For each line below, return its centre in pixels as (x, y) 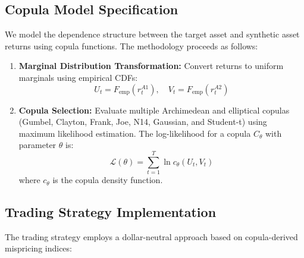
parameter (37, 145)
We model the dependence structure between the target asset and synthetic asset (152, 34)
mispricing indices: (38, 248)
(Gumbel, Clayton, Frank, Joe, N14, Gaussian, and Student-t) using (143, 122)
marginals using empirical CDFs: (78, 77)
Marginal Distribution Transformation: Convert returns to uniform (151, 66)
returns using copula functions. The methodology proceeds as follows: (131, 45)
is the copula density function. (108, 180)
